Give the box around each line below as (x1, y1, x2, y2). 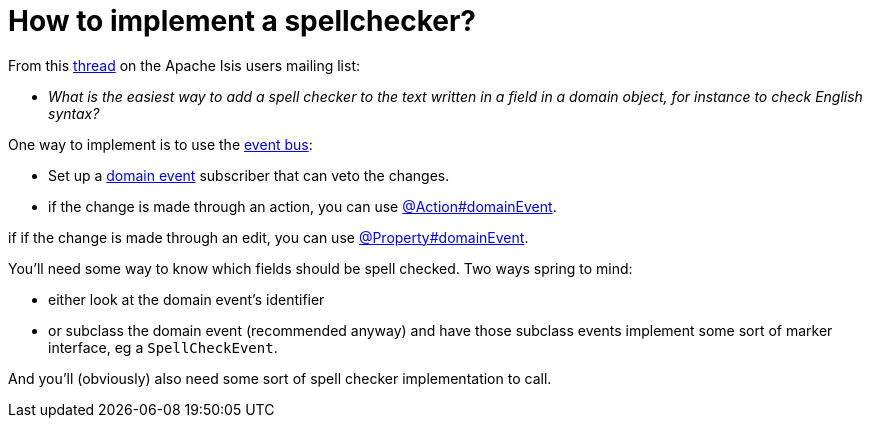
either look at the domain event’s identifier (48, 290, 325, 308)
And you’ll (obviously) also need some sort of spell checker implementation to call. (8, 369, 552, 387)
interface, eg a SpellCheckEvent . (48, 338, 278, 356)
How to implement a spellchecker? (8, 4, 477, 38)
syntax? (48, 104, 100, 122)
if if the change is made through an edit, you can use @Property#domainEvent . (8, 228, 529, 246)
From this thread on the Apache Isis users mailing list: (8, 56, 360, 74)
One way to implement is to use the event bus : (8, 135, 313, 153)
